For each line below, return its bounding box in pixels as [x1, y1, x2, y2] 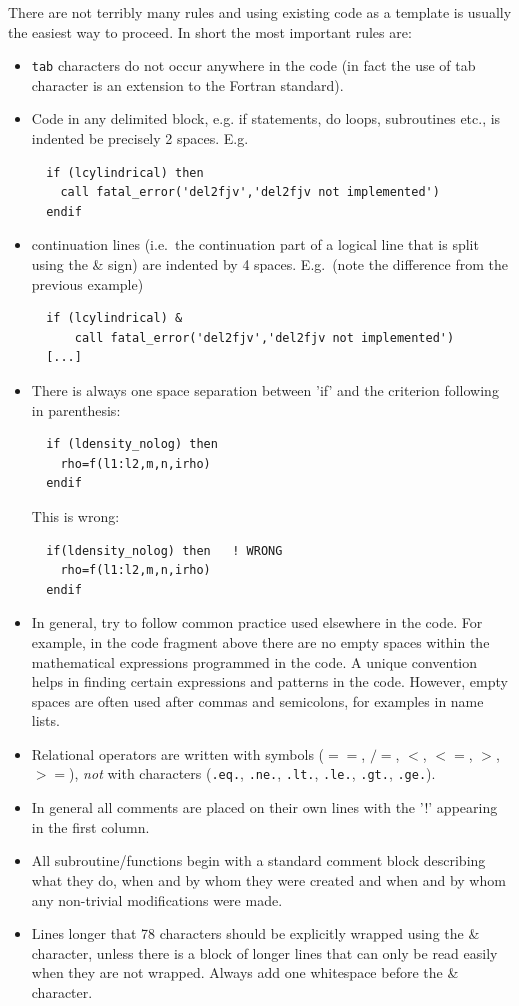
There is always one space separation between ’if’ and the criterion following [31, 379, 499, 400]
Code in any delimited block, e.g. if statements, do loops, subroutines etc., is [31, 108, 501, 129]
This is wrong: [31, 505, 120, 526]
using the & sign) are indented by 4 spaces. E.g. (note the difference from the [31, 254, 509, 274]
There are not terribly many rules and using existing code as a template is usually [8, 2, 512, 22]
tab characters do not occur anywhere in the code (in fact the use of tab [31, 55, 476, 76]
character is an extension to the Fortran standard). [31, 74, 344, 95]
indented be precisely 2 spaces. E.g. [31, 128, 249, 149]
